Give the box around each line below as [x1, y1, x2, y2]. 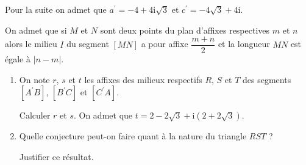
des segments [243, 73, 291, 86]
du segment [66, 37, 109, 50]
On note [19, 73, 50, 86]
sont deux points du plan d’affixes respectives [100, 23, 270, 36]
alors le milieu [5, 37, 57, 50]
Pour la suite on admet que [5, 3, 107, 15]
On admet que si [5, 23, 67, 36]
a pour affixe [141, 37, 188, 50]
